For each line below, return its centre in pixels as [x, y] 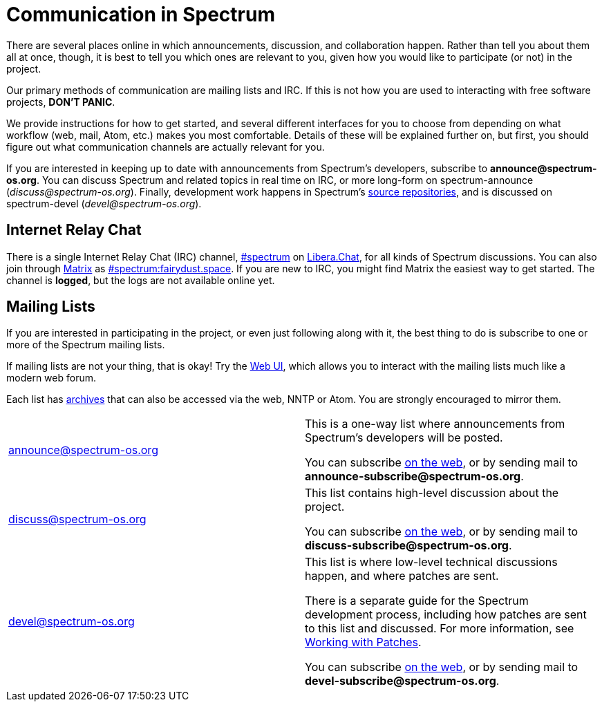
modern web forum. [51, 378]
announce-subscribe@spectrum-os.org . [414, 477]
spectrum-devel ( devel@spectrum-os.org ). [104, 203]
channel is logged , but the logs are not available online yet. [141, 280]
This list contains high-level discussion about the [432, 493]
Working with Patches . [363, 642]
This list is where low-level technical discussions [431, 562]
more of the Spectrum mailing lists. [86, 345]
